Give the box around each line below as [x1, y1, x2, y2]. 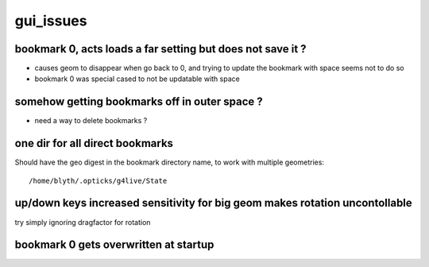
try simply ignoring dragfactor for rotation [14, 217, 151, 226]
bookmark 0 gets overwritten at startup [14, 238, 214, 252]
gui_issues [14, 12, 87, 29]
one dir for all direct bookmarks [14, 137, 174, 150]
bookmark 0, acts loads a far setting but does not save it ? [14, 42, 307, 56]
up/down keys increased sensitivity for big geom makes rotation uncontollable [14, 196, 412, 210]
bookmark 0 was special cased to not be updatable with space [34, 74, 240, 83]
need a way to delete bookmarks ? [34, 116, 148, 126]
